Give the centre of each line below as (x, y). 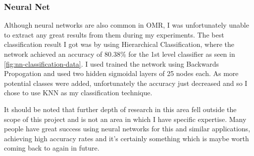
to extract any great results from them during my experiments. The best (114, 34)
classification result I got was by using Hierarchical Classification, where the (119, 44)
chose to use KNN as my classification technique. (78, 93)
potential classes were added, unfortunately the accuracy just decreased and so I (126, 83)
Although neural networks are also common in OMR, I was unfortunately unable (127, 25)
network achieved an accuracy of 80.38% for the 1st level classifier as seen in (120, 54)
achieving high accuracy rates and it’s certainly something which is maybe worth (127, 138)
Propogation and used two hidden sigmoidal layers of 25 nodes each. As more (121, 73)
